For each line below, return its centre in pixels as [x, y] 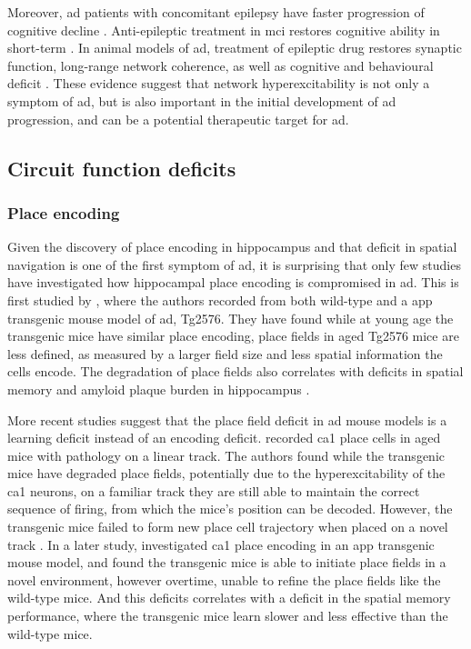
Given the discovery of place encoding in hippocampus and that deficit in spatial [232, 247]
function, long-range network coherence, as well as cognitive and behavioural [220, 65]
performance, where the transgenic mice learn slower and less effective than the [228, 616]
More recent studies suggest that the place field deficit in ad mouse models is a [227, 419]
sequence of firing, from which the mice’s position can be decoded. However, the [230, 509]
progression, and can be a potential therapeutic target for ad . [178, 119]
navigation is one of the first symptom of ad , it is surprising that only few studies [234, 264]
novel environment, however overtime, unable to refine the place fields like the [224, 579]
